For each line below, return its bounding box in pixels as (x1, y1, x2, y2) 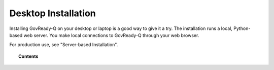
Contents (18, 53, 39, 59)
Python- (233, 25, 251, 31)
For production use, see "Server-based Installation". (9, 42, 118, 48)
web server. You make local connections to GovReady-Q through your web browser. (23, 32, 199, 38)
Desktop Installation (9, 8, 96, 19)
